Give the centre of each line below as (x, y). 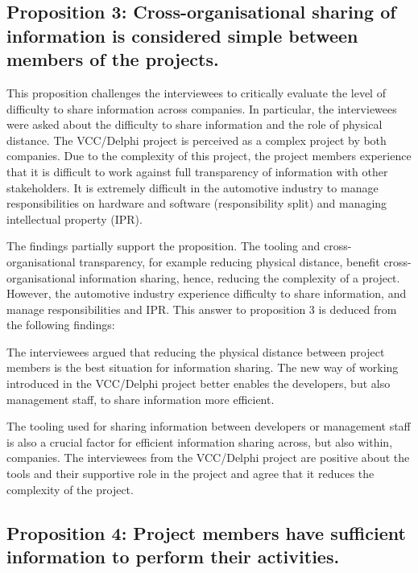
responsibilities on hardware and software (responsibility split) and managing (197, 203)
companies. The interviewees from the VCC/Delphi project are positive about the (208, 458)
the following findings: (61, 325)
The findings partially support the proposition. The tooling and (163, 246)
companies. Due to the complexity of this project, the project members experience (209, 156)
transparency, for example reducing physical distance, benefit (230, 261)
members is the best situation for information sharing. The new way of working (203, 367)
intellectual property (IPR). (74, 218)
